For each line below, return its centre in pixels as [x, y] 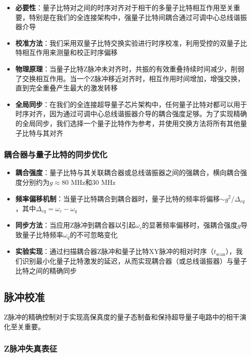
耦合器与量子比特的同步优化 [56, 154]
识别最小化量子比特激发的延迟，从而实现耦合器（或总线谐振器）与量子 [134, 261]
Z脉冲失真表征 [31, 348]
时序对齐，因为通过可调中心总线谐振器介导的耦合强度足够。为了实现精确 [131, 114]
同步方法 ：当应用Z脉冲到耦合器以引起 [75, 225]
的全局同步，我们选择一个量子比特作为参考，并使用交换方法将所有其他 [128, 123]
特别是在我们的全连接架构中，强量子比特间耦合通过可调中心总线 [131, 17]
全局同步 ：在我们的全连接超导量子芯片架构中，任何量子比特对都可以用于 [131, 104]
